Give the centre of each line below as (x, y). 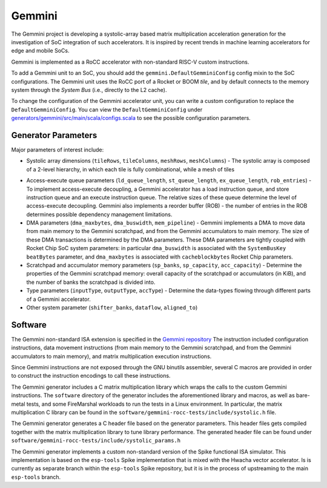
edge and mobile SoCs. (40, 51)
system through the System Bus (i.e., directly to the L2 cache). (89, 90)
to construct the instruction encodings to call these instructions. (91, 376)
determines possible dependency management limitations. (99, 214)
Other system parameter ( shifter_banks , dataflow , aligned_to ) (112, 308)
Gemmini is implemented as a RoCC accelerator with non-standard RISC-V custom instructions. (130, 62)
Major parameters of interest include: (58, 150)
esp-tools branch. (36, 477)
